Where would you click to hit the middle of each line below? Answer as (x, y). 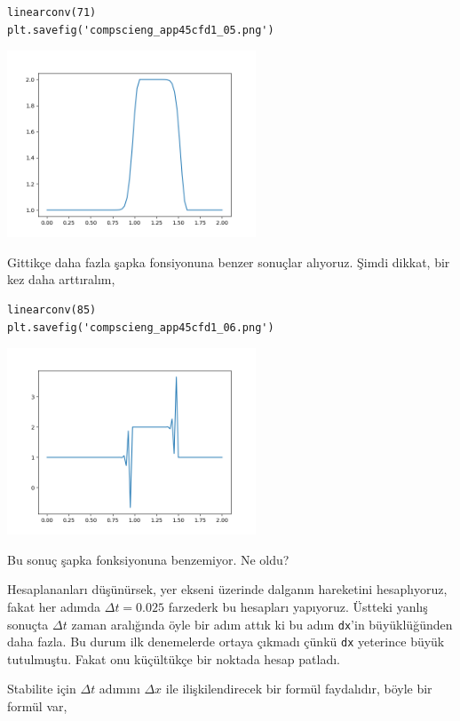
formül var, (37, 706)
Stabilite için (42, 689)
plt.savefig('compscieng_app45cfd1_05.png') (141, 30)
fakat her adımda (54, 606)
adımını (119, 689)
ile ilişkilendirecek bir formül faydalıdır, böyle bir (299, 689)
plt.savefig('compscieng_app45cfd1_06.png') (141, 327)
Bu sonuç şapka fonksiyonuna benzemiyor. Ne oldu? (148, 559)
